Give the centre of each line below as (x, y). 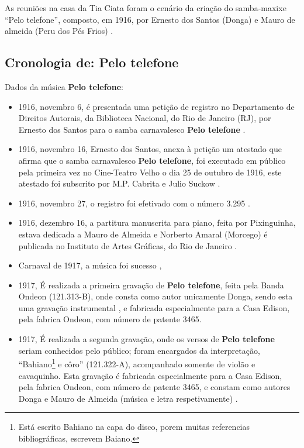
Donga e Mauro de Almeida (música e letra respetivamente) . (128, 398)
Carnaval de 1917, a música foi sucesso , (90, 265)
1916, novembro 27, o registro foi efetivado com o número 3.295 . (134, 203)
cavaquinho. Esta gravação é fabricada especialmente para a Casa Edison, (150, 375)
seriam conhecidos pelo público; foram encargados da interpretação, (139, 350)
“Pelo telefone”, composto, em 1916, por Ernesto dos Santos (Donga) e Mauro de (150, 19)
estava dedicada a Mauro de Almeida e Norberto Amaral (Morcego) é (143, 234)
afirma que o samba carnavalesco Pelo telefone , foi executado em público (152, 160)
